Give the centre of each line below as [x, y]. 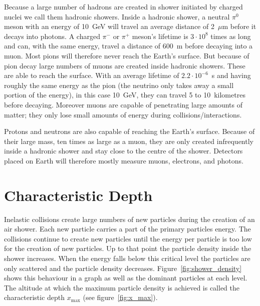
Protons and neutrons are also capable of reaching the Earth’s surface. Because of [129, 131]
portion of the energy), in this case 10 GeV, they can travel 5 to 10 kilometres [125, 95]
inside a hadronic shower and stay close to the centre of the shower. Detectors [123, 151]
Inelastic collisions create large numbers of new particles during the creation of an [129, 219]
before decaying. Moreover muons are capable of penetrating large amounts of [123, 104]
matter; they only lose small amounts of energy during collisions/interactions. [123, 114]
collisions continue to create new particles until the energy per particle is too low [128, 238]
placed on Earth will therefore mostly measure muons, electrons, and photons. [124, 160]
